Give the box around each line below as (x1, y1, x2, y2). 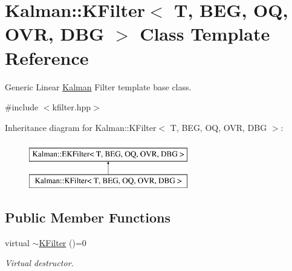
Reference (5, 45, 89, 70)
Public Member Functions (5, 207, 170, 226)
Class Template (140, 21, 270, 46)
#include (5, 101, 39, 113)
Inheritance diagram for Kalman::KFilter (5, 121, 157, 133)
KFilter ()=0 (39, 236, 86, 249)
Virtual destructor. (5, 256, 74, 269)
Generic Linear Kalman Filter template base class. (5, 80, 192, 93)
